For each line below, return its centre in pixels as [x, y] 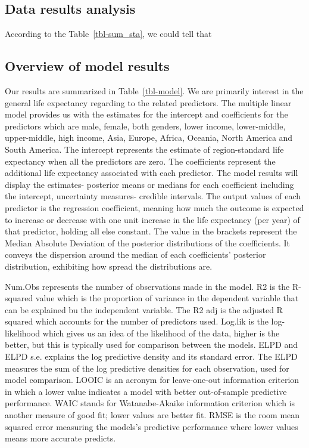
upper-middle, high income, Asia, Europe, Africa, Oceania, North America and [149, 138]
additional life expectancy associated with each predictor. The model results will [152, 173]
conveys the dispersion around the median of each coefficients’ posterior [135, 254]
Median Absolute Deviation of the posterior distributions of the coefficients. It [148, 242]
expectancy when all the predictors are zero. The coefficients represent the [140, 161]
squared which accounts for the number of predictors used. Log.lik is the [137, 321]
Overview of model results [87, 66]
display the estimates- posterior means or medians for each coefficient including [149, 184]
